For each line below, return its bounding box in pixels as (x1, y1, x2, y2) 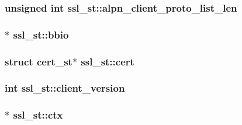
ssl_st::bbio (13, 27, 69, 41)
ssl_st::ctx (13, 107, 63, 122)
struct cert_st (5, 54, 72, 68)
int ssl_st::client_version (5, 81, 125, 95)
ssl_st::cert (81, 54, 134, 68)
